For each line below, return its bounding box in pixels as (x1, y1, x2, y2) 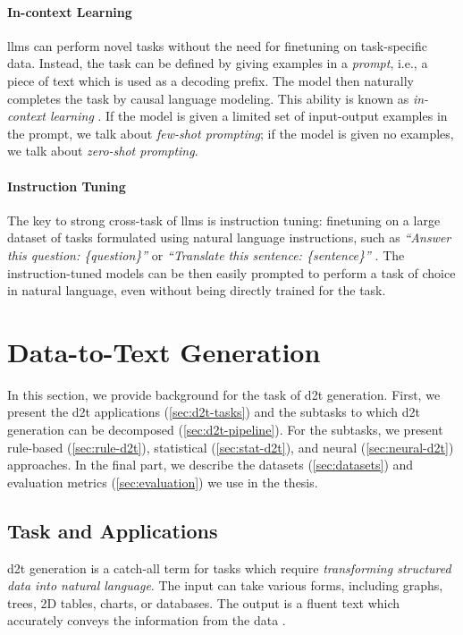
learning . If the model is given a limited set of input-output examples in (49, 106, 448, 125)
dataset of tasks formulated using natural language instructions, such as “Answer (7, 228, 451, 247)
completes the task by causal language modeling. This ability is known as (7, 89, 409, 107)
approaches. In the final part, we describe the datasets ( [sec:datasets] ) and (7, 455, 414, 474)
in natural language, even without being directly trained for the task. (7, 281, 386, 300)
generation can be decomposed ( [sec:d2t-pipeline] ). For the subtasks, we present (7, 420, 443, 439)
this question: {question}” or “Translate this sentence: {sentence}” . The (7, 245, 405, 264)
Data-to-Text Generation (7, 333, 321, 369)
